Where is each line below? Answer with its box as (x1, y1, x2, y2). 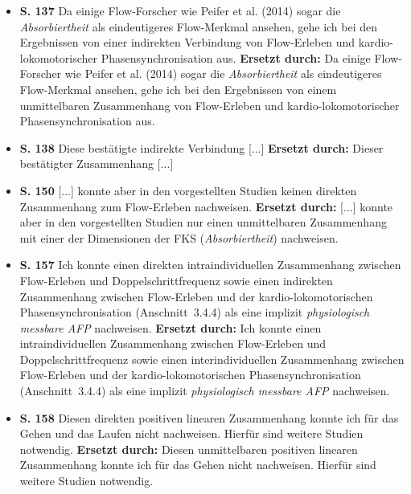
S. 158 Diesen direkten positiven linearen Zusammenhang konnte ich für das (19, 409, 399, 426)
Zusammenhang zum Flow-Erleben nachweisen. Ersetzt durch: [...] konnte (19, 198, 393, 214)
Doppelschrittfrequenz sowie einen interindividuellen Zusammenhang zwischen (19, 350, 405, 367)
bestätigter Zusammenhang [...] (19, 155, 174, 172)
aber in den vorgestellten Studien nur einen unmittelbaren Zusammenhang (19, 214, 387, 231)
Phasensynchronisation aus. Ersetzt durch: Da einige (101, 49, 371, 66)
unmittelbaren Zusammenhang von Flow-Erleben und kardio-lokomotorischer (19, 96, 400, 113)
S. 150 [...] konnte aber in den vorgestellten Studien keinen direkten (19, 182, 357, 198)
